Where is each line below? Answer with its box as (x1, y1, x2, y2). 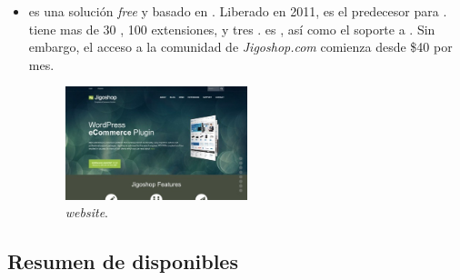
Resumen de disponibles (7, 247, 238, 275)
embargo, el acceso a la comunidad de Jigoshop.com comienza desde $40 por (28, 37, 453, 56)
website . (65, 203, 108, 222)
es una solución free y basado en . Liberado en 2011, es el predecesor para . (28, 2, 447, 20)
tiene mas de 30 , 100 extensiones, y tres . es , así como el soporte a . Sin (28, 19, 435, 38)
